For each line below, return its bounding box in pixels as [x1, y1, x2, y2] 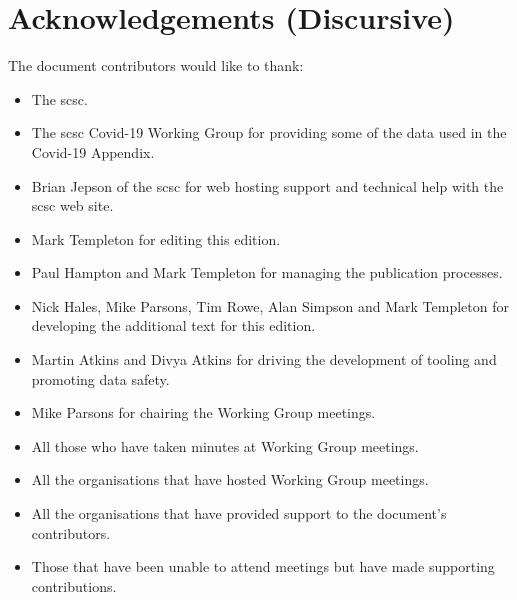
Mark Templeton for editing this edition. [31, 228, 281, 249]
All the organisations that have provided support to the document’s [31, 503, 447, 524]
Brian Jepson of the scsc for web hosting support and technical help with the [31, 175, 504, 196]
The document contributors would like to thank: [8, 55, 304, 76]
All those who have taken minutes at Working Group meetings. [31, 435, 419, 456]
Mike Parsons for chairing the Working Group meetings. [31, 402, 376, 423]
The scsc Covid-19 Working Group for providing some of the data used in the [31, 122, 507, 143]
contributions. [31, 575, 117, 596]
